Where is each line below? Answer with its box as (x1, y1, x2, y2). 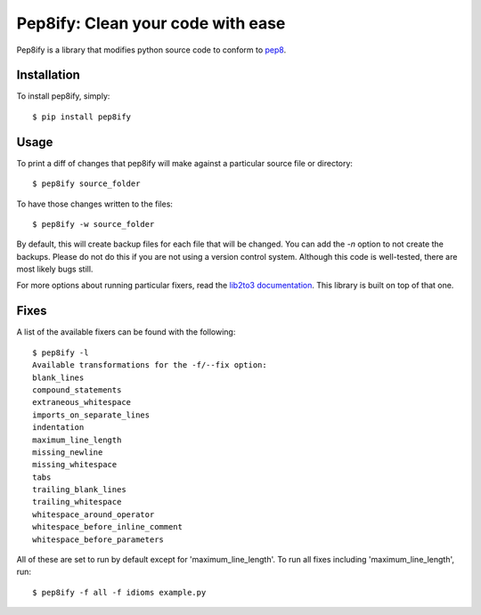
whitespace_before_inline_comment (32, 522, 183, 532)
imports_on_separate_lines (32, 409, 151, 420)
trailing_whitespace (32, 497, 122, 507)
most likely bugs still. (16, 263, 94, 275)
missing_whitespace (32, 459, 118, 470)
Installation (16, 68, 80, 83)
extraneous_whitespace (32, 397, 132, 408)
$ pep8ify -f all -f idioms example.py (32, 587, 207, 597)
